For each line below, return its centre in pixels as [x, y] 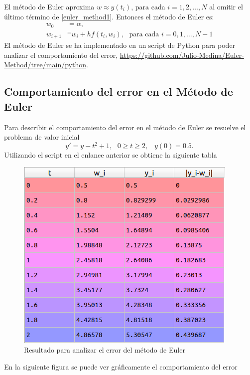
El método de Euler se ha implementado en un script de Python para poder [120, 45]
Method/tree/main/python [45, 65]
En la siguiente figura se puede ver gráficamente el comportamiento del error [121, 367]
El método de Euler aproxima [49, 6]
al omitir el [226, 6]
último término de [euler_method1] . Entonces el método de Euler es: [109, 16]
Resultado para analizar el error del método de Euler [105, 350]
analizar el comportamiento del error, [61, 55]
